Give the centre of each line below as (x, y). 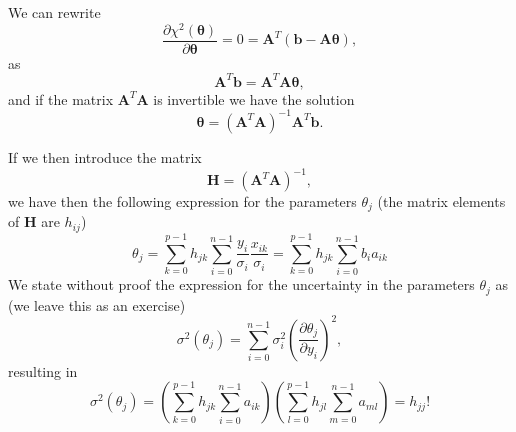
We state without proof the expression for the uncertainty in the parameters (241, 284)
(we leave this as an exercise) (97, 304)
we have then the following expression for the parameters (182, 201)
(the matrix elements (441, 201)
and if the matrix (61, 98)
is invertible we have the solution (254, 98)
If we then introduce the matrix (105, 156)
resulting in (43, 370)
